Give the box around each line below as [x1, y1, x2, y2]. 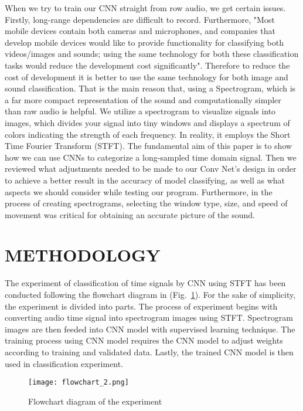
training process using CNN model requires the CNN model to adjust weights [5, 334, 283, 347]
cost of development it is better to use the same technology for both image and [5, 70, 288, 83]
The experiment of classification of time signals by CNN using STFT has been [5, 277, 286, 289]
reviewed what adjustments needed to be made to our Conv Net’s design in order [5, 162, 297, 175]
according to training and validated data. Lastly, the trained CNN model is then [5, 345, 294, 358]
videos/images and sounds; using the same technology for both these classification [5, 47, 299, 60]
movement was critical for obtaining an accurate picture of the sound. [5, 208, 255, 220]
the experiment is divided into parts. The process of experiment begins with [5, 300, 278, 312]
